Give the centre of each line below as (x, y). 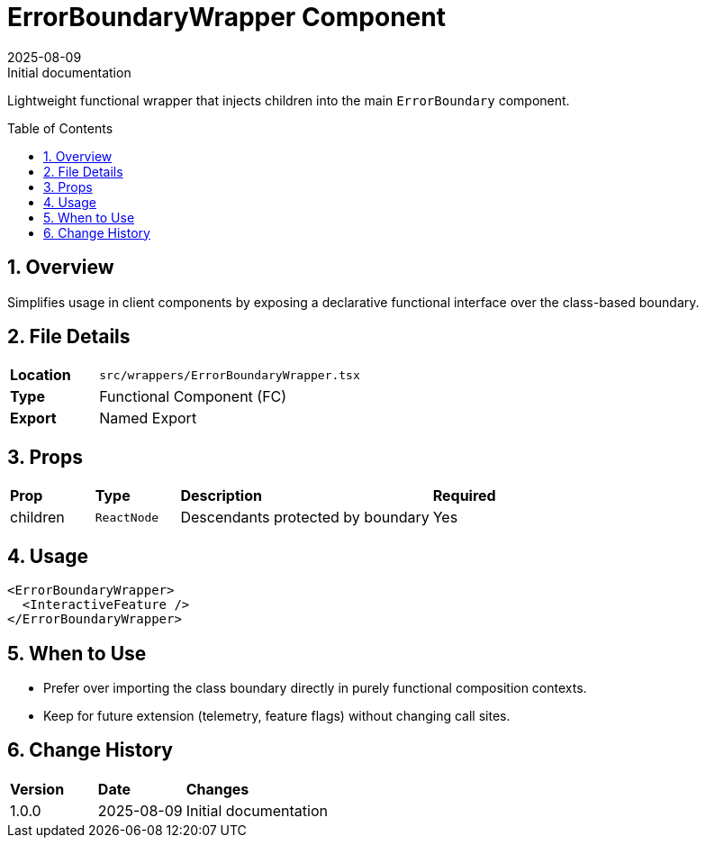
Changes (217, 789)
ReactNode (127, 517)
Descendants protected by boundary (305, 518)
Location (41, 375)
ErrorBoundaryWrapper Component (226, 17)
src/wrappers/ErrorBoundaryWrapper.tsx (230, 375)
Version (37, 789)
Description (221, 496)
